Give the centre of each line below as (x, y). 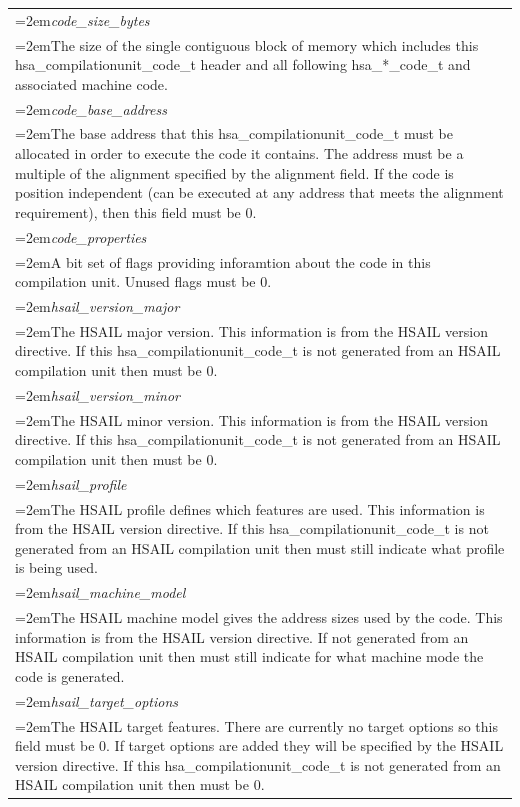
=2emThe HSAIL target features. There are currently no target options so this (256, 725)
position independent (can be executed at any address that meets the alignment (259, 192)
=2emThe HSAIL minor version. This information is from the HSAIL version (252, 419)
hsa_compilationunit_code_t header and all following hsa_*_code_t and (243, 64)
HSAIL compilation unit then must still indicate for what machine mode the (249, 656)
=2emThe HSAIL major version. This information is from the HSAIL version (252, 330)
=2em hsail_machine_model (100, 592)
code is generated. (70, 675)
